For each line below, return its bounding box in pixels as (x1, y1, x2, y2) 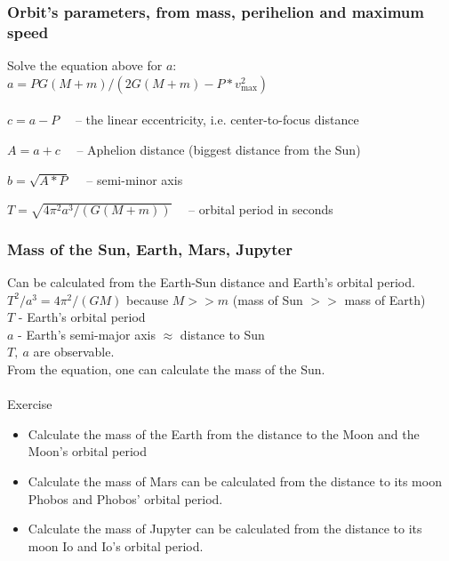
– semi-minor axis (86, 170, 183, 188)
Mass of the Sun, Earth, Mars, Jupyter (7, 237, 293, 260)
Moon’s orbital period (28, 442, 147, 461)
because (126, 290, 169, 309)
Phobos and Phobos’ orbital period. (28, 489, 223, 508)
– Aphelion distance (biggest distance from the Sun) (76, 140, 361, 158)
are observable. (33, 342, 115, 361)
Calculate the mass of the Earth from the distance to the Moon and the (28, 424, 420, 443)
